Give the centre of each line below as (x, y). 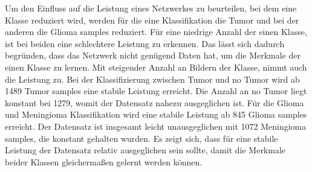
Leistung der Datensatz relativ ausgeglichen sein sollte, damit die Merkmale (145, 150)
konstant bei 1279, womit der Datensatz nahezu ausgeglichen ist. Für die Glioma (154, 102)
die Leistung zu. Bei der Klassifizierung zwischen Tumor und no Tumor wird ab (152, 79)
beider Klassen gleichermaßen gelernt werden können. (104, 161)
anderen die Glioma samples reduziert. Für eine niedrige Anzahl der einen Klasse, (156, 32)
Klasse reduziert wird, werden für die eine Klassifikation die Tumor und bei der (152, 20)
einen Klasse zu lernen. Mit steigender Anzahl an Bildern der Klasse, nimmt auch (156, 67)
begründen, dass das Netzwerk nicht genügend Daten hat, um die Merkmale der (153, 55)
